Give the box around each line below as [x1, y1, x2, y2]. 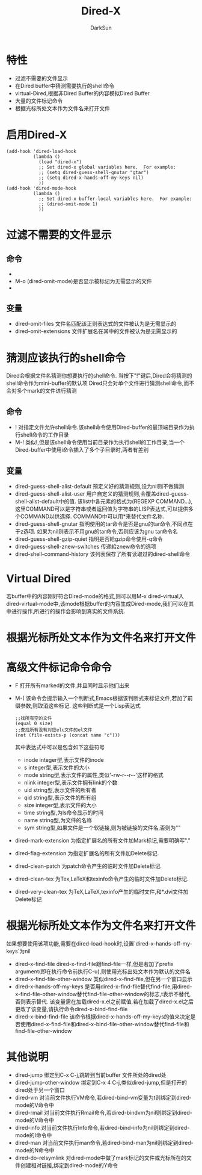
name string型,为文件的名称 [23, 817, 92, 824]
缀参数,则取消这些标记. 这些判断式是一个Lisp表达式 [14, 702, 141, 709]
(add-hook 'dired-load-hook [6, 148, 77, 154]
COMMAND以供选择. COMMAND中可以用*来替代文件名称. [20, 513, 164, 520]
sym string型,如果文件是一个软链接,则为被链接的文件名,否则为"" [23, 824, 181, 832]
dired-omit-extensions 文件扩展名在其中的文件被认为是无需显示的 [14, 328, 177, 335]
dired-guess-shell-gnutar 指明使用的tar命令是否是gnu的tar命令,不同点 [14, 520, 188, 528]
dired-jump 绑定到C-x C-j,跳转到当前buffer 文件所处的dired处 [14, 1071, 167, 1079]
